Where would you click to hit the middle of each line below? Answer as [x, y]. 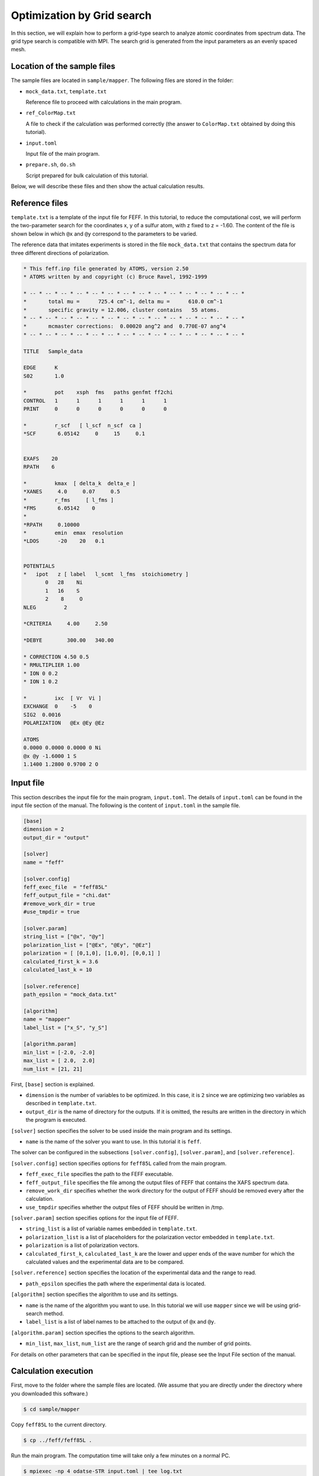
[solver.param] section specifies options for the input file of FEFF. [95, 1218]
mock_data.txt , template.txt [66, 91]
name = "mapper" [47, 1019]
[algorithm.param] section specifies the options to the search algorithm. [103, 1333]
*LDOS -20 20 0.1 [64, 541]
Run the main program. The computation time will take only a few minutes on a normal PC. [121, 1455]
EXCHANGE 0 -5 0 [58, 706]
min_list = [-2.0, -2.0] [59, 1052]
